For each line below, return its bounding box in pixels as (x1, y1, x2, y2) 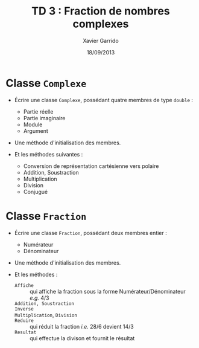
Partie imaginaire (23, 114, 66, 121)
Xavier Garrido (83, 37, 119, 44)
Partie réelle (23, 108, 54, 115)
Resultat (14, 329, 37, 335)
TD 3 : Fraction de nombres (31, 4, 170, 18)
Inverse (14, 306, 34, 312)
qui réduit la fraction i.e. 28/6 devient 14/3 (29, 323, 134, 330)
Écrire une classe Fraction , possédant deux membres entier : (14, 229, 167, 236)
